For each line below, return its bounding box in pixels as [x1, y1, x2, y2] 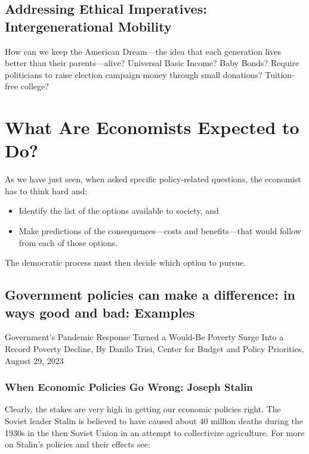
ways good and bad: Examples [5, 303, 195, 321]
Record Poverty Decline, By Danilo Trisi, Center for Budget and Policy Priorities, [5, 343, 304, 355]
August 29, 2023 [5, 354, 64, 366]
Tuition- [265, 68, 295, 80]
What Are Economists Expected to [5, 115, 299, 139]
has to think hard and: [5, 184, 88, 197]
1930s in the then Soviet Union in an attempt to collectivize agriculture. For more [5, 426, 305, 439]
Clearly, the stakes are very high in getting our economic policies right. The [5, 403, 281, 415]
